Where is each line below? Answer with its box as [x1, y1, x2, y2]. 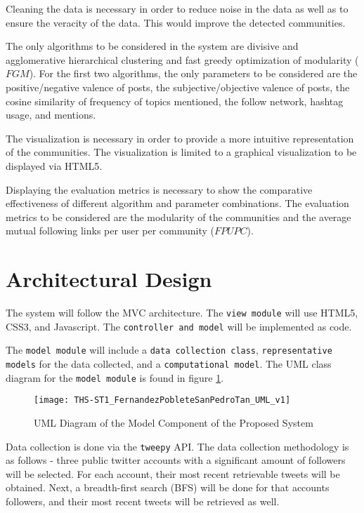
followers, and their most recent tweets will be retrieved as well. [6, 494, 280, 508]
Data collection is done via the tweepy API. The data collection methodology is [6, 439, 349, 453]
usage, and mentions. [6, 107, 96, 122]
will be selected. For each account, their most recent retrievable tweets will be [6, 466, 340, 481]
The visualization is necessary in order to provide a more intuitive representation [6, 131, 354, 145]
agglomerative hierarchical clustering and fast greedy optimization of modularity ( [6, 52, 359, 67]
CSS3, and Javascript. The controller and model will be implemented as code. [6, 319, 352, 333]
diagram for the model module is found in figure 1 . [6, 370, 224, 385]
